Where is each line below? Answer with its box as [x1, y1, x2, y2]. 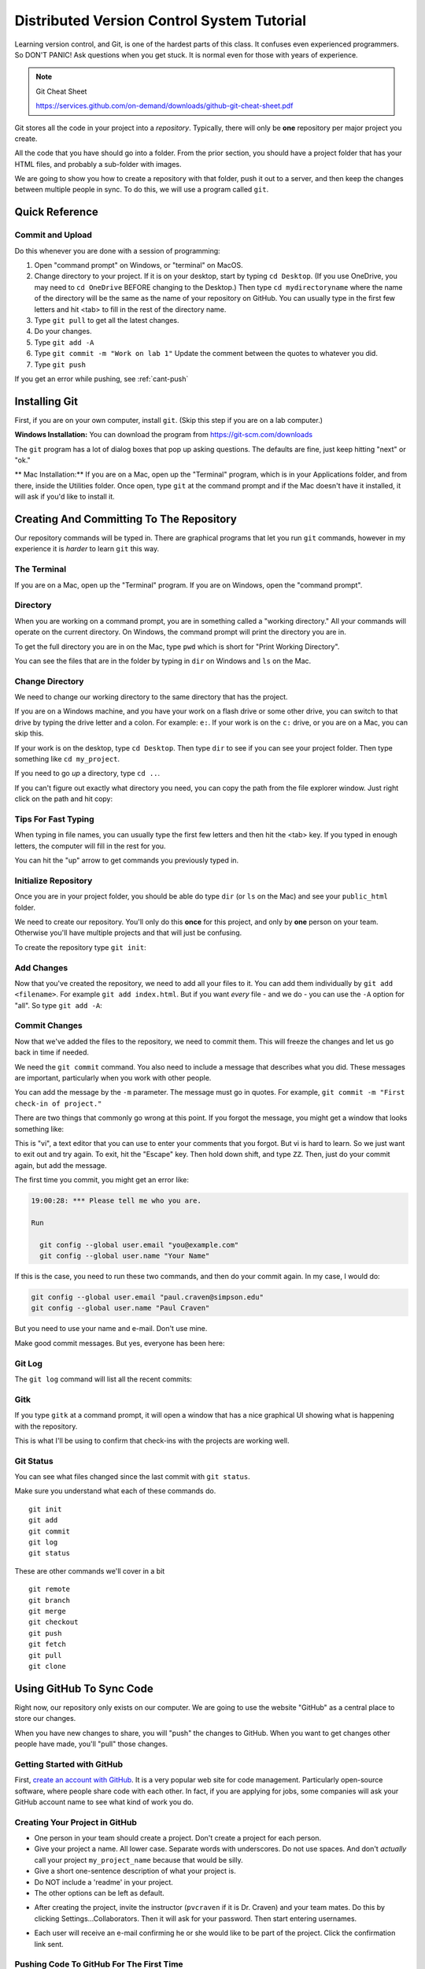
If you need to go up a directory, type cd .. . [14, 769, 161, 778]
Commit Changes [14, 1020, 83, 1031]
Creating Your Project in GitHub [14, 1816, 138, 1827]
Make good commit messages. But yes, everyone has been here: [14, 1338, 225, 1348]
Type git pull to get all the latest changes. [34, 315, 180, 324]
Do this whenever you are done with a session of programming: [14, 246, 220, 255]
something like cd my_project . [14, 755, 120, 763]
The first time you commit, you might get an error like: [14, 1175, 189, 1185]
